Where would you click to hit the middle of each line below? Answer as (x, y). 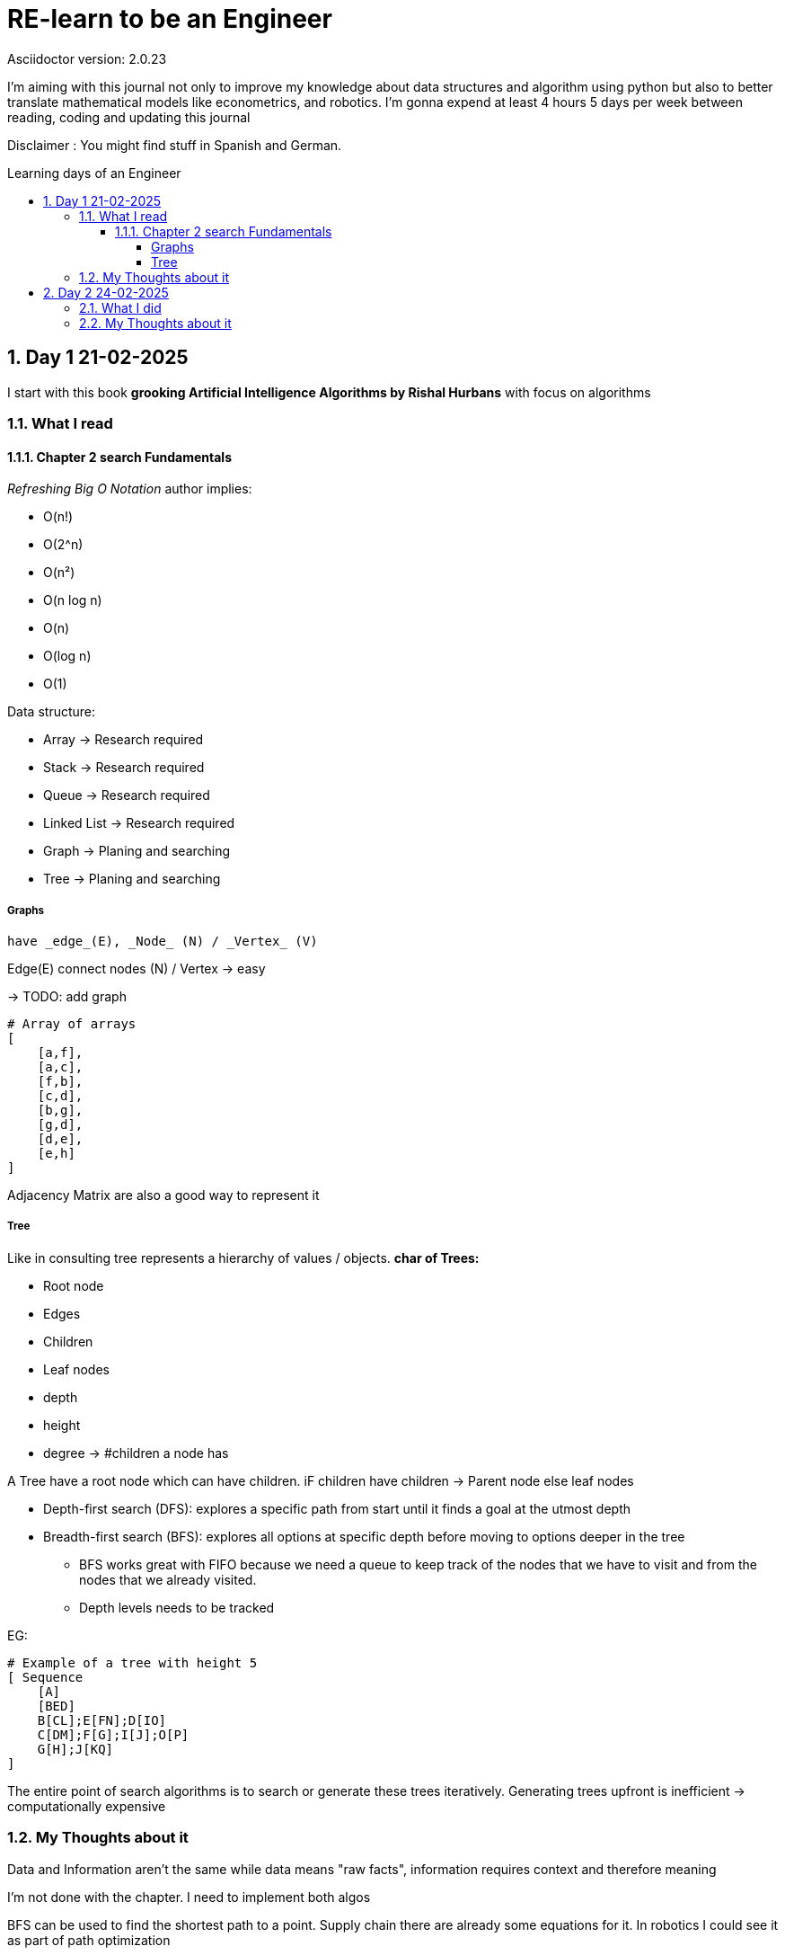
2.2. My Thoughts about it (155, 323)
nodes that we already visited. (168, 1579)
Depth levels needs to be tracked (177, 1607)
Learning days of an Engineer (94, 173)
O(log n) (67, 656)
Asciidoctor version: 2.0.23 (87, 58)
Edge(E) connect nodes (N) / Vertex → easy (137, 968)
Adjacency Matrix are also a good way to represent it (163, 1195)
